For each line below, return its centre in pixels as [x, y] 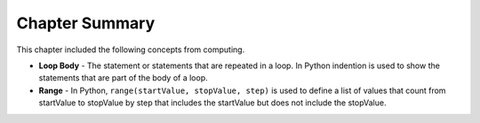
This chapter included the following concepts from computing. [131, 50]
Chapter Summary [86, 23]
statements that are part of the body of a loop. [123, 78]
